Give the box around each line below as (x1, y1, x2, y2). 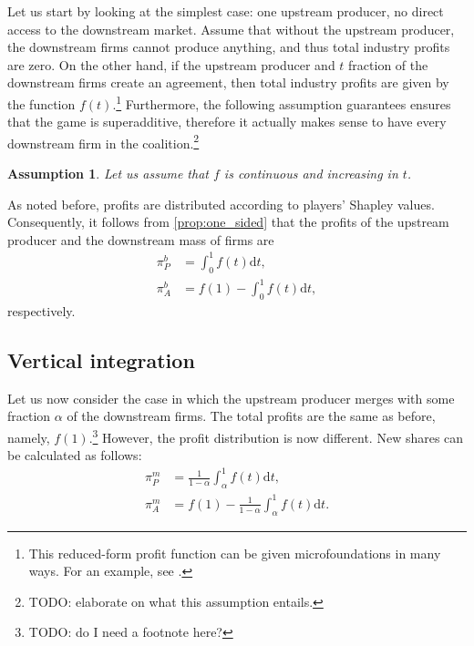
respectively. (7, 302, 76, 321)
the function (7, 94, 76, 113)
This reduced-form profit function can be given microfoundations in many (28, 543, 441, 562)
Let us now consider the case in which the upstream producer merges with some (7, 388, 455, 407)
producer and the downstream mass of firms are (7, 230, 274, 249)
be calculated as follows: (7, 446, 142, 465)
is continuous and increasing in (223, 164, 398, 183)
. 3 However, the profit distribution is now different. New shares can (88, 426, 464, 446)
